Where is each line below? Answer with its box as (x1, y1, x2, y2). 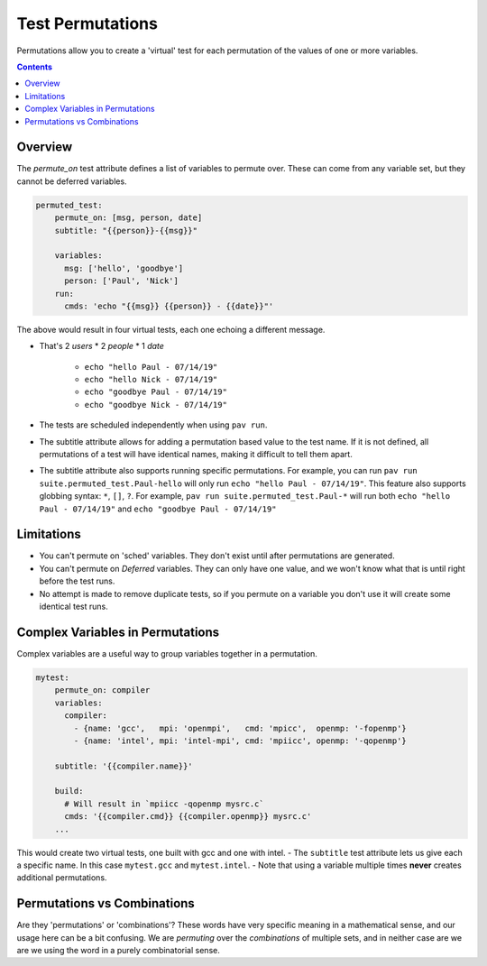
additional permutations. (16, 872, 107, 883)
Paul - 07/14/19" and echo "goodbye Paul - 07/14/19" (39, 503, 277, 514)
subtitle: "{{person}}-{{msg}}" (54, 225, 198, 235)
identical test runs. (39, 601, 108, 612)
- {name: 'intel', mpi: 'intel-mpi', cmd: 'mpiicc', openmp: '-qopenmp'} (73, 735, 408, 746)
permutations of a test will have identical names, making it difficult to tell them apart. (39, 449, 354, 460)
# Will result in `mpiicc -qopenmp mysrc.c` (64, 798, 265, 809)
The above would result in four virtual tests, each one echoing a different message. (16, 324, 326, 335)
